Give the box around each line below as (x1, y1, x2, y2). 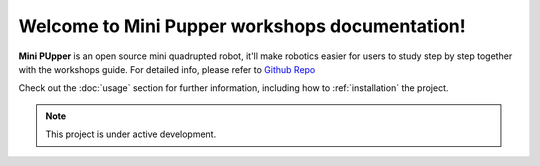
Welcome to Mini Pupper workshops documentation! (18, 15, 466, 37)
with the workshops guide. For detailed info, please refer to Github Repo (18, 63, 316, 75)
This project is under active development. (45, 128, 217, 140)
